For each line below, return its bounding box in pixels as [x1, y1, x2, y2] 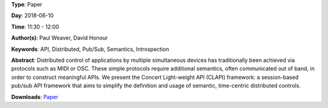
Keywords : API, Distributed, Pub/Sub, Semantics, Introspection [11, 46, 169, 53]
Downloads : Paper [11, 93, 59, 100]
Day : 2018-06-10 [11, 12, 54, 19]
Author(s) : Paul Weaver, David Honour [11, 34, 108, 42]
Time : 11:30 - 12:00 [11, 23, 60, 30]
